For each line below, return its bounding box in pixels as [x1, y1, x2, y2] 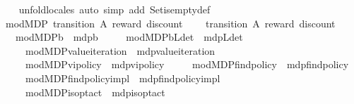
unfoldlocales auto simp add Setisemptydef [18, 2, 211, 16]
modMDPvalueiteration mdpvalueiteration [25, 43, 216, 58]
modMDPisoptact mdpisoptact [25, 84, 165, 99]
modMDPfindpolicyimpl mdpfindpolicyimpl [25, 70, 220, 85]
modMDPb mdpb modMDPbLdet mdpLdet [15, 30, 243, 44]
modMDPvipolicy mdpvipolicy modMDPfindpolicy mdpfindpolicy [25, 57, 349, 72]
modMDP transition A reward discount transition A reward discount [5, 15, 336, 30]
